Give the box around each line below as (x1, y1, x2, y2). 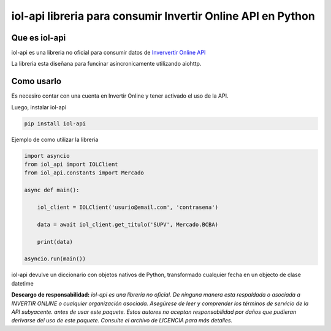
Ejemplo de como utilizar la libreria (11, 136, 99, 143)
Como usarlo (11, 76, 61, 87)
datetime (11, 279, 34, 287)
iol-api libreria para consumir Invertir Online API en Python (11, 9, 315, 23)
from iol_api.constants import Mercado (24, 169, 144, 176)
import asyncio (24, 152, 70, 159)
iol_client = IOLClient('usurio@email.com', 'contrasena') (37, 204, 219, 211)
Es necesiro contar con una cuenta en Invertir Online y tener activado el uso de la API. (11, 92, 229, 99)
